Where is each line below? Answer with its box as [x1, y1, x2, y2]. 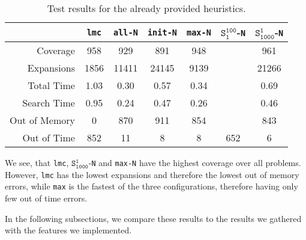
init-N [147, 27, 177, 37]
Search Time [22, 96, 75, 109]
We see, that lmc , [5, 156, 69, 168]
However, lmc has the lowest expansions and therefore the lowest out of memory [5, 168, 299, 180]
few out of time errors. [5, 191, 88, 204]
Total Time [28, 78, 75, 92]
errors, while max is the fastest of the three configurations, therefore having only [5, 180, 298, 192]
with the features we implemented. [5, 224, 132, 236]
